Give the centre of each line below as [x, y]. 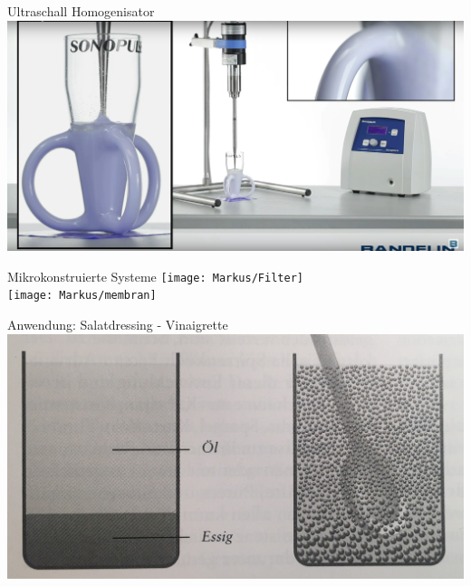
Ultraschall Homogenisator [81, 11]
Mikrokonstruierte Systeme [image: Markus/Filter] [155, 276]
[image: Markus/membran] [82, 296]
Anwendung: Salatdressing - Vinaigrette [118, 324]
